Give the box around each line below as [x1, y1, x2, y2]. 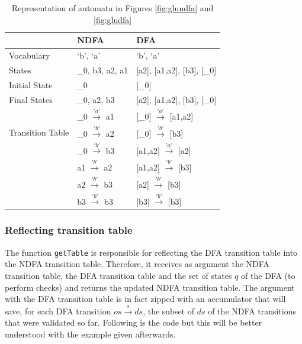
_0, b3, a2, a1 [77, 63, 128, 76]
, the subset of [143, 304, 195, 317]
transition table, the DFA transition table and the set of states [5, 269, 232, 281]
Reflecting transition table [5, 223, 133, 237]
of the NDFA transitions [208, 304, 296, 317]
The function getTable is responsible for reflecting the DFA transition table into [5, 246, 298, 258]
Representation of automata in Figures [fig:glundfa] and [11, 2, 214, 14]
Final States [9, 93, 53, 105]
